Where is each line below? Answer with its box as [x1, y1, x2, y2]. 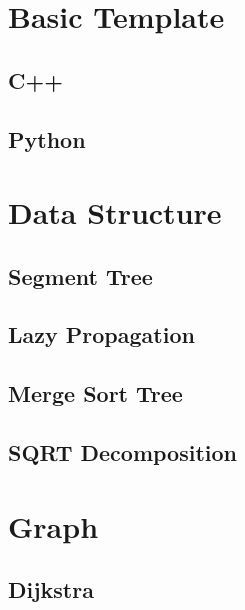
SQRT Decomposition [8, 437, 238, 468]
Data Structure [8, 192, 222, 233]
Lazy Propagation [8, 319, 195, 350]
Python [8, 123, 86, 154]
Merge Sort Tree [8, 378, 183, 409]
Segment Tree [8, 260, 153, 291]
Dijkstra [8, 574, 94, 605]
